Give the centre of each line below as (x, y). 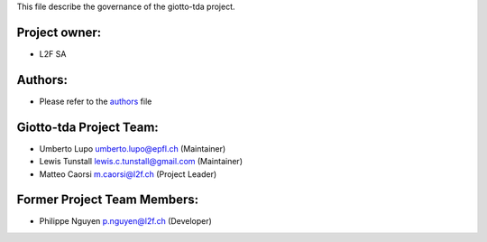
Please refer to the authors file (96, 101)
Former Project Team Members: (107, 200)
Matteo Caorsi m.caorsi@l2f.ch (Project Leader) (128, 174)
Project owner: (59, 32)
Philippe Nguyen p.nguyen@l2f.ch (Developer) (125, 221)
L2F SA (53, 53)
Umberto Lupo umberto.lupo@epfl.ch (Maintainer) (133, 148)
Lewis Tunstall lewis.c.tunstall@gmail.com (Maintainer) (141, 162)
